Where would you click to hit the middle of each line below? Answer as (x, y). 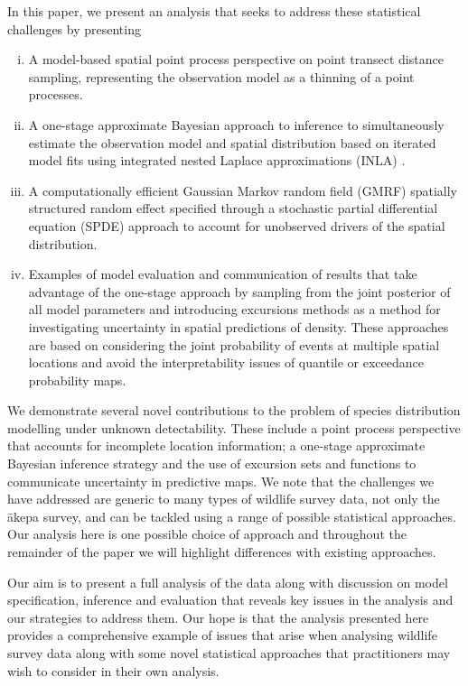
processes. (56, 94)
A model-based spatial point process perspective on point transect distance (236, 59)
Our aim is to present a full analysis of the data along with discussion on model (228, 582)
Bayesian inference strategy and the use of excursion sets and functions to (212, 464)
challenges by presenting (74, 28)
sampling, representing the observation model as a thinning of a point (221, 76)
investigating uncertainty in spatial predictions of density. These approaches (239, 326)
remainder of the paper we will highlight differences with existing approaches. (222, 552)
